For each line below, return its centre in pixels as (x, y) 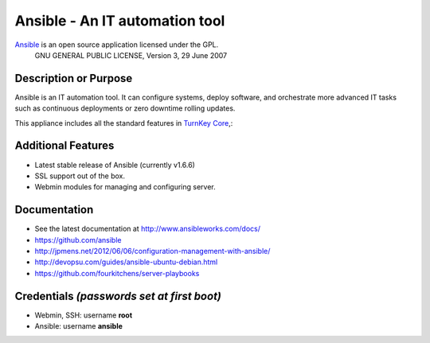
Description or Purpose (74, 78)
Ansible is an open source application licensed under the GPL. (117, 45)
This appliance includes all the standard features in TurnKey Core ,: (124, 123)
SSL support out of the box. (80, 176)
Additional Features (64, 146)
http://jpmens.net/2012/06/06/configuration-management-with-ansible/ (152, 251)
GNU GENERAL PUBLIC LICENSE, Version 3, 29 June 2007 (131, 55)
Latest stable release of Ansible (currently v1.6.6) (115, 165)
